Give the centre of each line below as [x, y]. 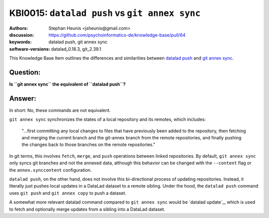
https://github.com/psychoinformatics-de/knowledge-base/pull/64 [117, 35]
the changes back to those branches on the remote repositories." [88, 145]
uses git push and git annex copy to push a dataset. [68, 193]
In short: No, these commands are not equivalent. [60, 110]
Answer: [23, 98]
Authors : [19, 28]
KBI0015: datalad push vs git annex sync [105, 13]
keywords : [20, 42]
